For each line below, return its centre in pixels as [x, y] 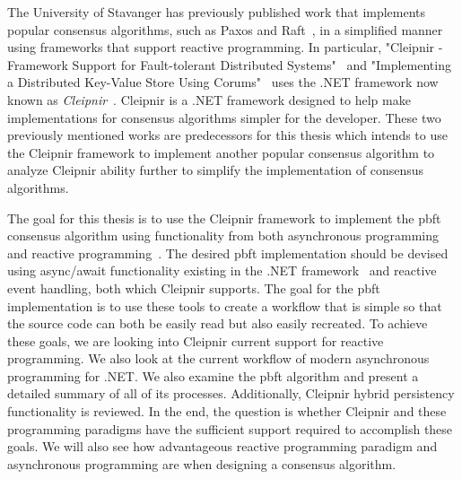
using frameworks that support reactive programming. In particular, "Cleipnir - [225, 47]
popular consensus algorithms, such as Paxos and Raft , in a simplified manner [225, 29]
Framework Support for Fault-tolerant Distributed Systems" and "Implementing [229, 64]
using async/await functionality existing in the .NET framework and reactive [222, 270]
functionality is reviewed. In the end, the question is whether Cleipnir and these [227, 411]
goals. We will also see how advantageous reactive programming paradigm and [222, 446]
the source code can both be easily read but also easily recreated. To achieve [218, 323]
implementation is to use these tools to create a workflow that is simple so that [225, 305]
